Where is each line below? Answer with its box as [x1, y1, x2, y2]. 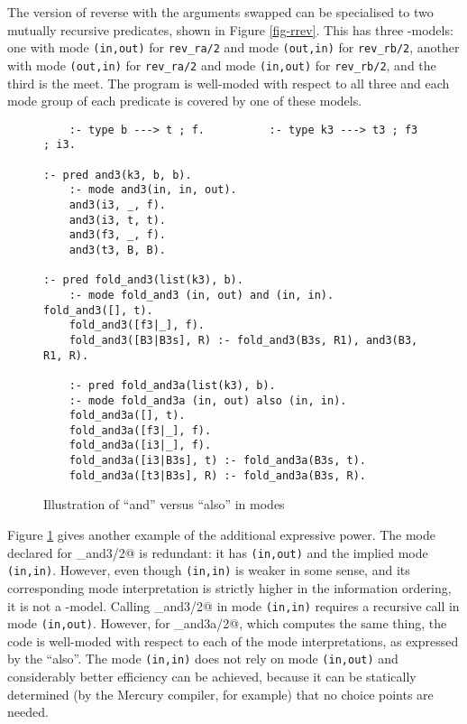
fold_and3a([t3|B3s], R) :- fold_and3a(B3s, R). [69, 469, 366, 482]
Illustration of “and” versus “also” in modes [43, 495, 285, 514]
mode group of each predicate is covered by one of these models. [7, 91, 362, 110]
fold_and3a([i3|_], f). [69, 439, 212, 452]
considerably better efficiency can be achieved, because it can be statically [7, 667, 417, 686]
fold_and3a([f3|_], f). [69, 423, 212, 437]
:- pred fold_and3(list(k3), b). [43, 274, 243, 287]
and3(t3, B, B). [69, 243, 167, 256]
